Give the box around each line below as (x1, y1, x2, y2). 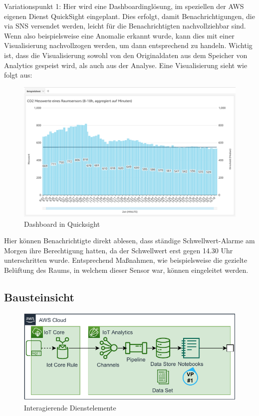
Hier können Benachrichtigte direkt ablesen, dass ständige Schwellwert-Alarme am (4, 235, 255, 246)
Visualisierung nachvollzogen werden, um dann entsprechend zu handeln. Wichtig (4, 40, 253, 51)
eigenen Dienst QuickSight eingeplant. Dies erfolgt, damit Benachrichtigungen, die (4, 11, 255, 21)
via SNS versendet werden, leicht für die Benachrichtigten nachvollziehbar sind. (4, 21, 246, 31)
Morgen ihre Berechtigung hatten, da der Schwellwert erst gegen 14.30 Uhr (4, 245, 233, 255)
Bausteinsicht (4, 289, 74, 304)
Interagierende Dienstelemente (24, 402, 116, 412)
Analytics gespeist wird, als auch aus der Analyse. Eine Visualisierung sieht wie (4, 60, 248, 70)
